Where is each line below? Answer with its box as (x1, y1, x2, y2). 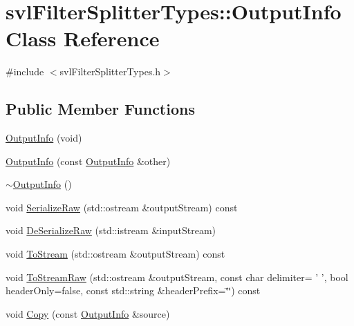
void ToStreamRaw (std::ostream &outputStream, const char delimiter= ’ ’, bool (6, 269, 348, 284)
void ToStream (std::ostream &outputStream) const (6, 247, 225, 261)
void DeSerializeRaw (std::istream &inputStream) (6, 223, 216, 238)
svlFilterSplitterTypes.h (59, 64, 161, 79)
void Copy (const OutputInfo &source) (6, 306, 170, 320)
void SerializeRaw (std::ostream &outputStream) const (6, 200, 238, 214)
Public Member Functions (6, 98, 195, 119)
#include (6, 64, 44, 79)
